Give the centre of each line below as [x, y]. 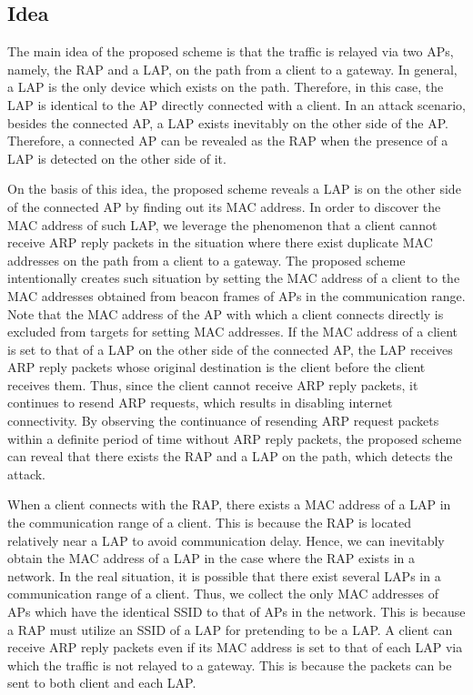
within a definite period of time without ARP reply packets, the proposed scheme [235, 438]
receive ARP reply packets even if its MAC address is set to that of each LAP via [235, 647]
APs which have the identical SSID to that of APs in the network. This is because [236, 612]
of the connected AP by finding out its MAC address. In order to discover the [224, 206]
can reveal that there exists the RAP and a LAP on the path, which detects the [230, 456]
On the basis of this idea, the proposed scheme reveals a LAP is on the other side [234, 189]
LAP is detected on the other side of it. [117, 158]
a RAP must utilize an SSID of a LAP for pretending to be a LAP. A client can [230, 629]
